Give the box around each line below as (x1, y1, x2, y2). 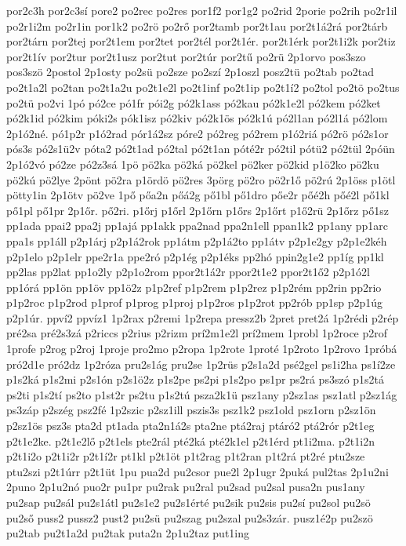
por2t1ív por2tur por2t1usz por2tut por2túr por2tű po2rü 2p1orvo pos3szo (6, 48, 366, 64)
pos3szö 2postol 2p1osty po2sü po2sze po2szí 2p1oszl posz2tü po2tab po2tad (6, 64, 374, 80)
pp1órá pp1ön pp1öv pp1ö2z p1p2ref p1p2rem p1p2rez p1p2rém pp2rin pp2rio (6, 278, 382, 295)
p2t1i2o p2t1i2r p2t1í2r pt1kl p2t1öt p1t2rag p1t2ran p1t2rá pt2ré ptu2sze (6, 448, 365, 464)
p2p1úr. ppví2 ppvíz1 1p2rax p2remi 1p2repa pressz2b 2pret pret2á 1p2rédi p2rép (6, 309, 399, 326)
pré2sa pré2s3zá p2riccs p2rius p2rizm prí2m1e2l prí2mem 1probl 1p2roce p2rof (6, 325, 388, 341)
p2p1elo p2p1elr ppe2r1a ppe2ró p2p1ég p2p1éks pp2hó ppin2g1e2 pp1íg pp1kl (6, 248, 384, 264)
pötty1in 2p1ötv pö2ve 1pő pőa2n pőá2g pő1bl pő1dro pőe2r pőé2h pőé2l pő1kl (6, 187, 390, 203)
